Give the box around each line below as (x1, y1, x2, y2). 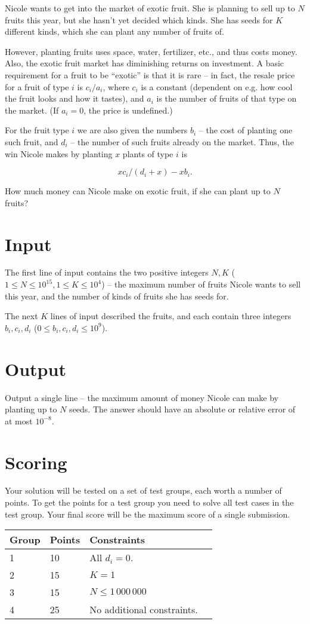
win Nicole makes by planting (5, 147, 113, 160)
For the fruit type (5, 124, 69, 136)
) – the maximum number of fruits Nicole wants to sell (101, 278, 301, 290)
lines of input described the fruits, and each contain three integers (50, 310, 292, 322)
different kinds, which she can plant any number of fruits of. (5, 25, 224, 38)
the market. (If (5, 103, 59, 116)
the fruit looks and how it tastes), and (5, 92, 144, 105)
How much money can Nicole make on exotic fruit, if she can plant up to (5, 185, 271, 197)
